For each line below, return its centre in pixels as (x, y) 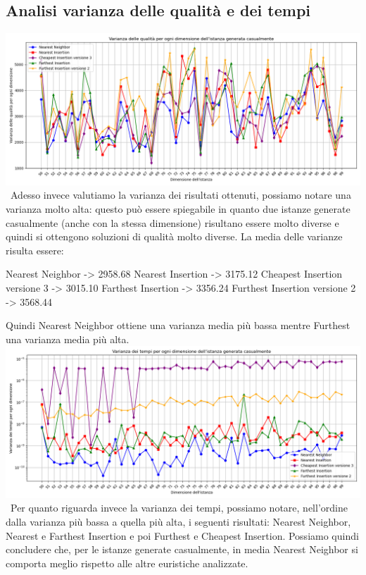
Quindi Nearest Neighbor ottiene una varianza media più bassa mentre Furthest (178, 325)
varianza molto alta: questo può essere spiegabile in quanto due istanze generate (178, 208)
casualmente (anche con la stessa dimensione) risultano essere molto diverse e (172, 222)
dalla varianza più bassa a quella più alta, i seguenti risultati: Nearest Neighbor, (178, 522)
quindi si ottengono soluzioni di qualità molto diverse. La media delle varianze (174, 236)
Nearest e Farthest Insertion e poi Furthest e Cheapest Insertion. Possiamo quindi (182, 535)
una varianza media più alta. (68, 339)
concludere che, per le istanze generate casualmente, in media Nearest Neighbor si (182, 549)
